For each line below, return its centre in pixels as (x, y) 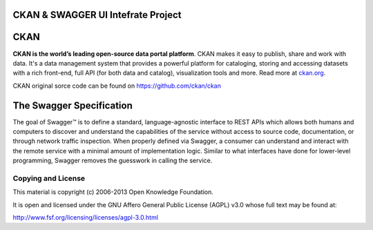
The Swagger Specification (73, 105)
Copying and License (49, 178)
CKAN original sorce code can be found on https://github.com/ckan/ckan (117, 86)
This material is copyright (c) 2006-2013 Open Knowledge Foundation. (113, 192)
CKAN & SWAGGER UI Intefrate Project (97, 15)
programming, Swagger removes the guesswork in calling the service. (113, 161)
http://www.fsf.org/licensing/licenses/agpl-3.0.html (86, 218)
